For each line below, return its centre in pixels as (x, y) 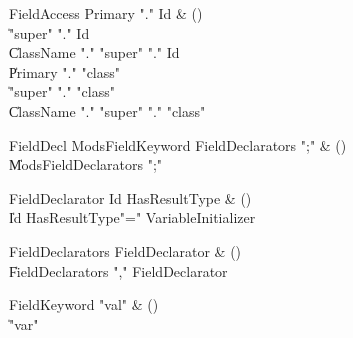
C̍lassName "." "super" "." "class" (107, 110)
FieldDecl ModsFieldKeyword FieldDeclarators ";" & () (178, 144)
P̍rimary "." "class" (65, 71)
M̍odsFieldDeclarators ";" (86, 164)
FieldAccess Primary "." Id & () (106, 13)
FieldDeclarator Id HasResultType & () (130, 197)
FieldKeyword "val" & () (84, 304)
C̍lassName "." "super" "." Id (94, 52)
